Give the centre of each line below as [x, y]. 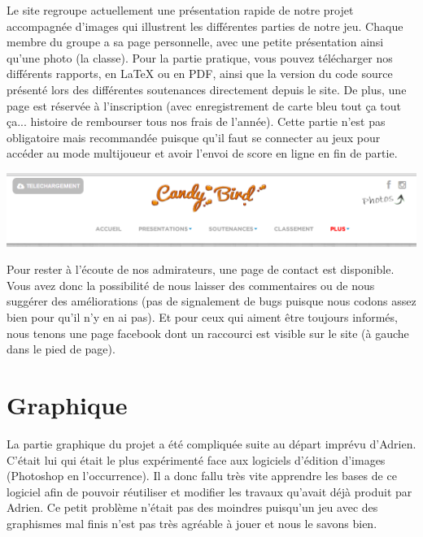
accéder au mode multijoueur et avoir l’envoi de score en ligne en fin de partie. [202, 153]
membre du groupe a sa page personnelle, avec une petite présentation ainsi [195, 42]
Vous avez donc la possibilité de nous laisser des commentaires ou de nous [191, 285]
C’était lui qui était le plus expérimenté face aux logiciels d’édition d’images [196, 459]
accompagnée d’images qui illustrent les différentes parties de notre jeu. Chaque [205, 26]
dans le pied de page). [61, 349]
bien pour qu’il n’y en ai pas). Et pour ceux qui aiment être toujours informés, [202, 317]
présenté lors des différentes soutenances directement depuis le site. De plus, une [207, 89]
